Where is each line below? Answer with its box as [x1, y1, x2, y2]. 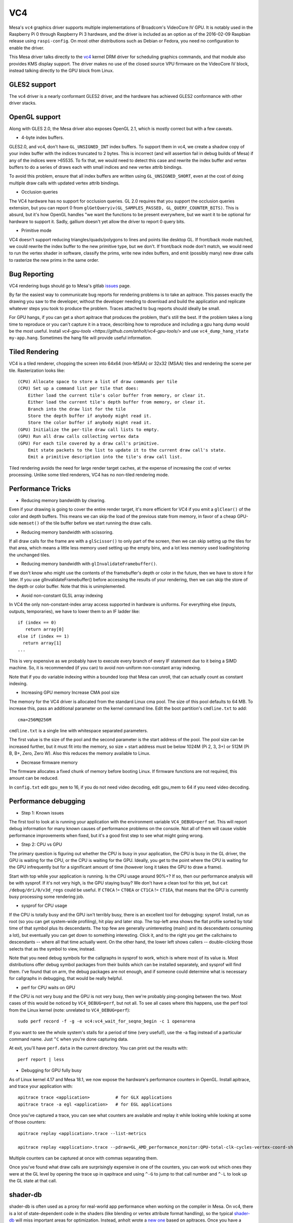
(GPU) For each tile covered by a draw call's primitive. [18, 440, 160, 446]
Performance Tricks [9, 484, 71, 493]
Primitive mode [21, 227, 52, 233]
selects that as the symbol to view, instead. [9, 946, 96, 951]
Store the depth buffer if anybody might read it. [27, 413, 152, 419]
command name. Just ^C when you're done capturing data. [9, 1036, 129, 1042]
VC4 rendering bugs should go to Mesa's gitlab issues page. [9, 283, 131, 289]
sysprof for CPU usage [21, 903, 67, 908]
